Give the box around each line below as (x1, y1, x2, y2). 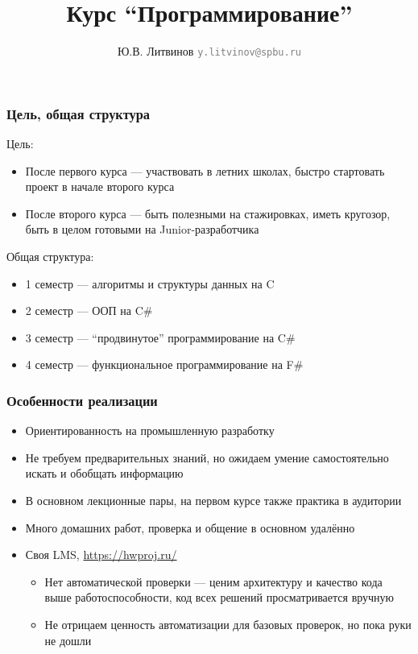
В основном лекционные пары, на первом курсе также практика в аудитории (25, 492, 402, 509)
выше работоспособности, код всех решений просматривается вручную (44, 589, 395, 606)
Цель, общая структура (6, 103, 151, 123)
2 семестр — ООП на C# (25, 302, 153, 319)
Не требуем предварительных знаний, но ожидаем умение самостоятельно (25, 449, 389, 466)
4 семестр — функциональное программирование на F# (25, 356, 304, 373)
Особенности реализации (6, 390, 158, 410)
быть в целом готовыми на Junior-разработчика (25, 221, 259, 238)
